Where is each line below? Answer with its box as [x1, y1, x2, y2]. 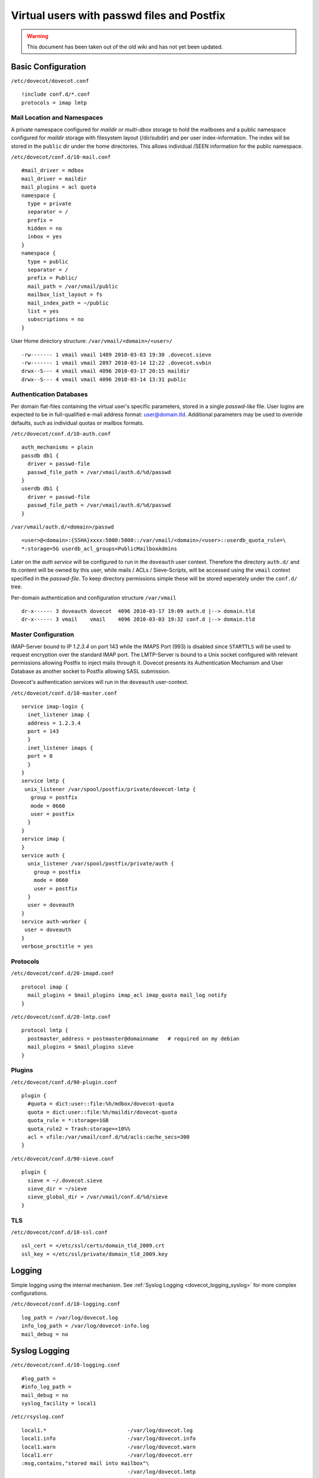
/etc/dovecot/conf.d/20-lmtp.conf [11, 1013, 111, 1020]
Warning [27, 33, 48, 40]
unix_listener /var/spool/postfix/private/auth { [27, 860, 174, 867]
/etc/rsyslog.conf [11, 1414, 64, 1420]
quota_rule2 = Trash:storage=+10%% [27, 1125, 131, 1132]
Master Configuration [11, 630, 74, 638]
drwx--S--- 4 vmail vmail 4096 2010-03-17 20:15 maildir [21, 368, 190, 375]
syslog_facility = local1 [21, 1400, 97, 1406]
